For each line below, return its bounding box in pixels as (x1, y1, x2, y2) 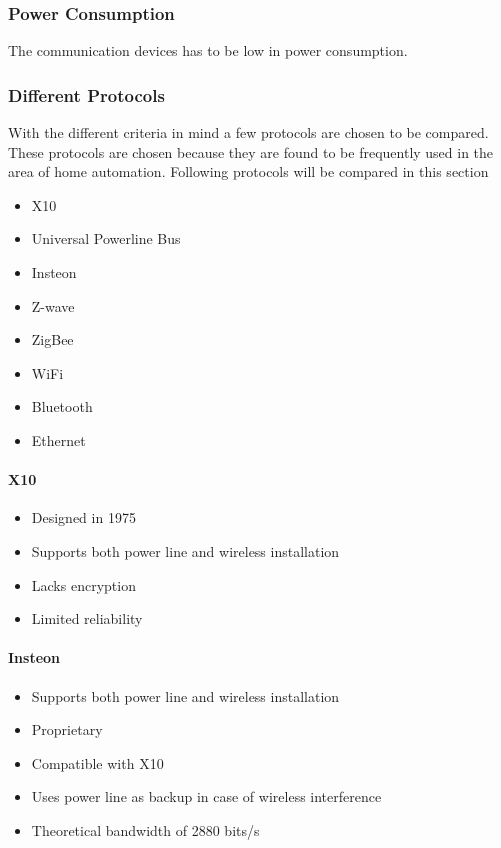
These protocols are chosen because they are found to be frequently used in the (8, 141, 494, 162)
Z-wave (31, 295, 75, 316)
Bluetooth (31, 396, 93, 417)
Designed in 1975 (31, 507, 136, 528)
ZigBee (31, 329, 74, 350)
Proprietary (31, 719, 103, 740)
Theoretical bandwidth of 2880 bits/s (31, 819, 260, 840)
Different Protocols (8, 82, 165, 107)
